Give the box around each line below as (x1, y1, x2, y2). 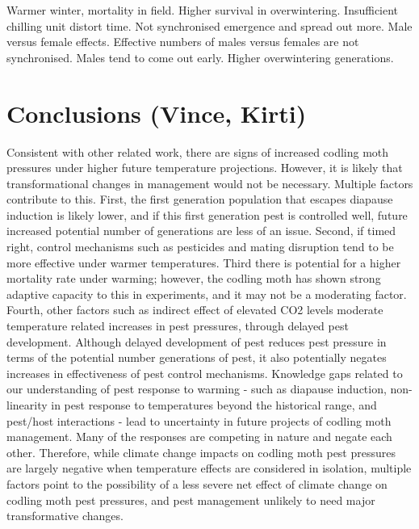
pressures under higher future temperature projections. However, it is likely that (6, 159, 403, 176)
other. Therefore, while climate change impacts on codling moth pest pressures (6, 443, 396, 460)
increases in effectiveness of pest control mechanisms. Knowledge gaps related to (6, 364, 403, 381)
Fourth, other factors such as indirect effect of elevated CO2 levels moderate (6, 301, 383, 318)
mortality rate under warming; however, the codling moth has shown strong (6, 270, 381, 287)
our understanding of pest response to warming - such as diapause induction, (6, 380, 387, 397)
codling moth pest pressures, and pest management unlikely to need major (6, 491, 375, 508)
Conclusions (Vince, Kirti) (6, 96, 307, 129)
